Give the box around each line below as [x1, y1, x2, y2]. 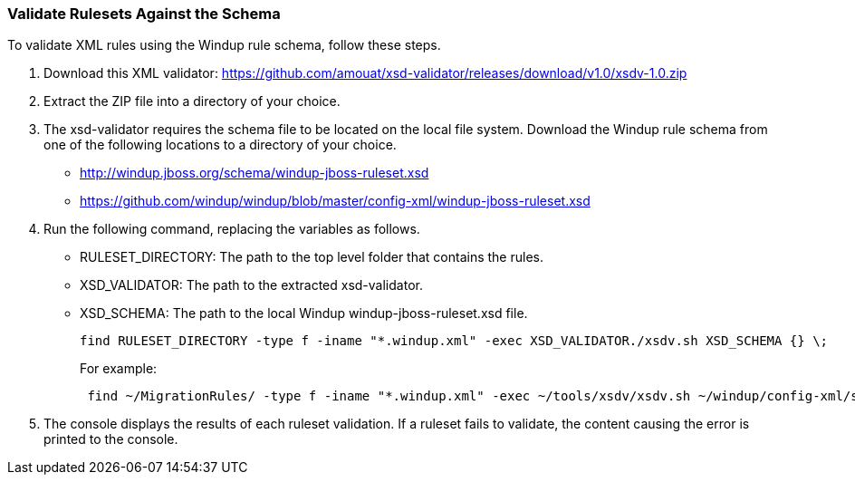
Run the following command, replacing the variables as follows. [43, 221, 420, 237]
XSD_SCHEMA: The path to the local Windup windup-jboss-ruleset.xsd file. [80, 305, 528, 322]
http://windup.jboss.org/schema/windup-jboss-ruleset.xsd [80, 165, 429, 181]
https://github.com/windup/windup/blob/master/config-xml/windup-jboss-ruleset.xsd [80, 193, 591, 209]
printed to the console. [43, 431, 178, 448]
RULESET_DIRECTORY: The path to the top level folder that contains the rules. [80, 249, 543, 265]
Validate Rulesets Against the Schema [7, 5, 281, 23]
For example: [80, 361, 158, 377]
